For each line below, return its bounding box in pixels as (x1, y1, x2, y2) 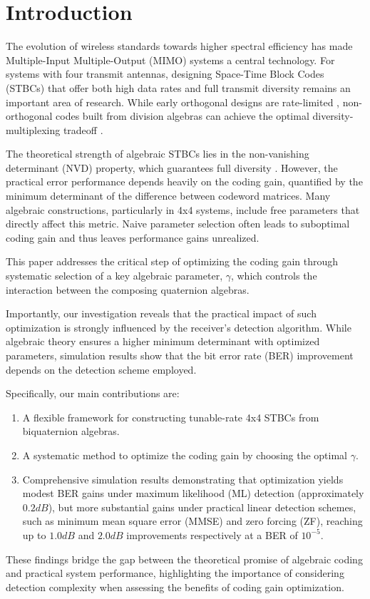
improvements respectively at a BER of (126, 527, 298, 542)
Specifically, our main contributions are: (6, 386, 180, 401)
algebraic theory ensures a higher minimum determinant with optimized (6, 334, 320, 349)
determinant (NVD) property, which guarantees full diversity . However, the (6, 160, 338, 175)
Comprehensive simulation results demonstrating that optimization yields (22, 471, 344, 486)
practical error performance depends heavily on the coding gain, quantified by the (6, 174, 363, 189)
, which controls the (230, 268, 317, 283)
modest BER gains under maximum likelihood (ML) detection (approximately (22, 486, 364, 501)
